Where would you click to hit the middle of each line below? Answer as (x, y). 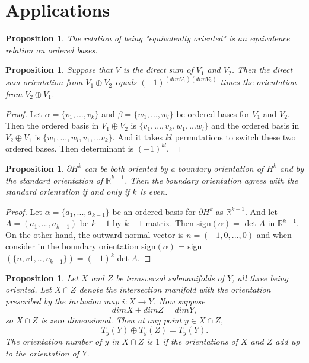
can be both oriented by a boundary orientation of (174, 168)
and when (274, 234)
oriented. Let (28, 289)
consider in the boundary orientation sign (81, 246)
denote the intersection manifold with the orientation (175, 289)
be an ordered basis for (154, 211)
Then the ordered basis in (52, 125)
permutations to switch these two (235, 136)
